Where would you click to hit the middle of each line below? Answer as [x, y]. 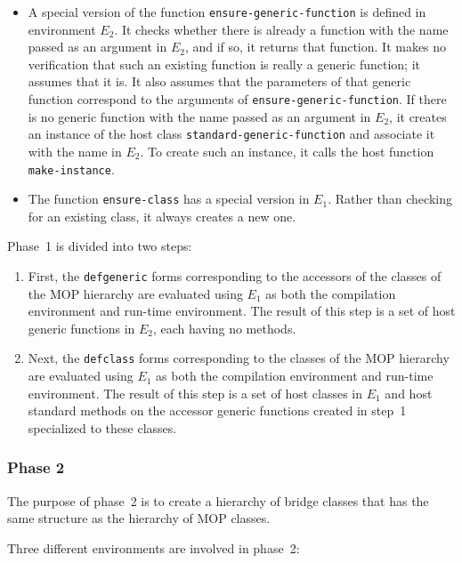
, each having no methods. [225, 328]
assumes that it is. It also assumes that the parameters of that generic [219, 81]
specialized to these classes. [102, 427]
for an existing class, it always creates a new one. [162, 216]
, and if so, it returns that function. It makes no [316, 47]
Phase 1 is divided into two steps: [100, 246]
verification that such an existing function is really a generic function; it [224, 64]
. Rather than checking [390, 199]
